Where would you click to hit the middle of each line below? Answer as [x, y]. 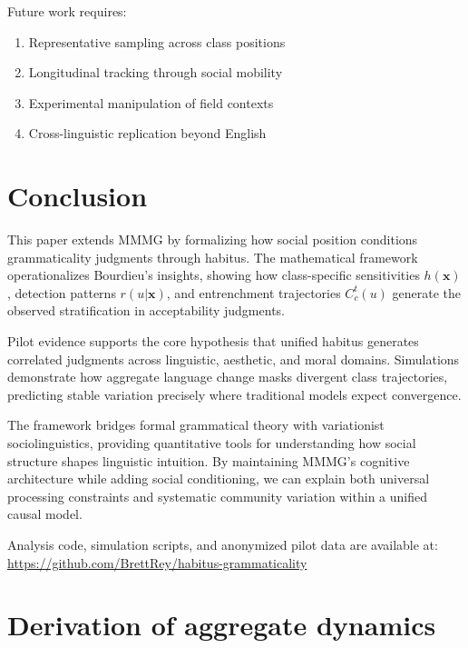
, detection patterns [62, 292]
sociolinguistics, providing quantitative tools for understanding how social [212, 443]
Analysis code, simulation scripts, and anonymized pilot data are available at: [223, 544]
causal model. [45, 514]
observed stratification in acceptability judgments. [146, 310]
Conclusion [78, 196]
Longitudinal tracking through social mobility [156, 72]
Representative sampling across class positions [157, 41]
